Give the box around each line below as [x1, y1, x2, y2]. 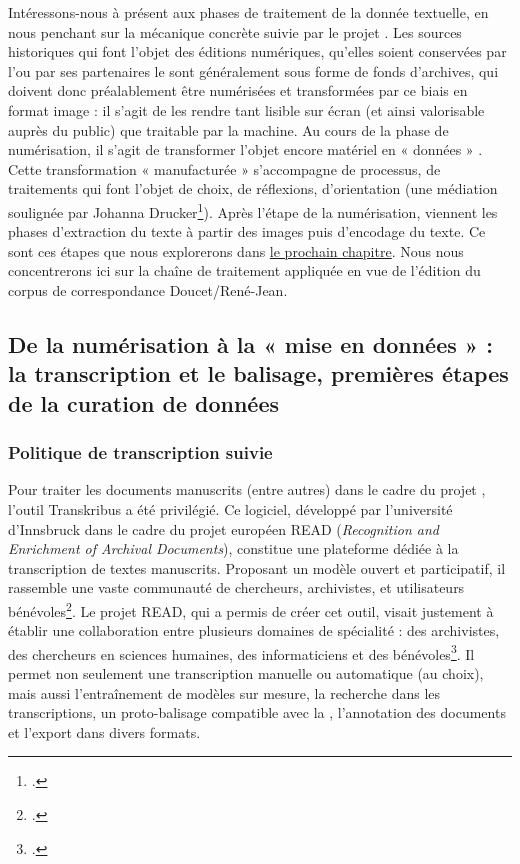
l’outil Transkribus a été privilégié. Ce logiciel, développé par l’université [8, 498, 453, 519]
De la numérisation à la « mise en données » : [8, 328, 493, 359]
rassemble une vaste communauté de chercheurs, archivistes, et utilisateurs [8, 577, 465, 598]
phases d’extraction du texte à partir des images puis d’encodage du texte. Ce [8, 221, 486, 242]
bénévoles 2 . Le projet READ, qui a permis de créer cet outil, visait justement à [8, 597, 494, 621]
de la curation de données [8, 387, 280, 418]
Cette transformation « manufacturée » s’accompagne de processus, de [8, 158, 441, 179]
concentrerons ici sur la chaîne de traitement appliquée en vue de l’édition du [8, 260, 481, 281]
